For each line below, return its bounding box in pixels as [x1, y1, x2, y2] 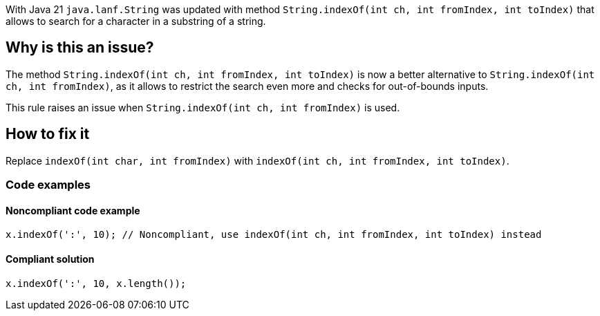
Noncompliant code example [6, 204, 140, 216]
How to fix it [6, 125, 90, 143]
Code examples [6, 178, 91, 192]
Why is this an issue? [6, 39, 154, 57]
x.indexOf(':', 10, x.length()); [6, 277, 187, 289]
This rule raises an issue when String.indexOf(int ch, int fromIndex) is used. [6, 101, 400, 113]
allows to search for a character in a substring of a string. [6, 15, 266, 27]
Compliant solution [6, 252, 95, 265]
